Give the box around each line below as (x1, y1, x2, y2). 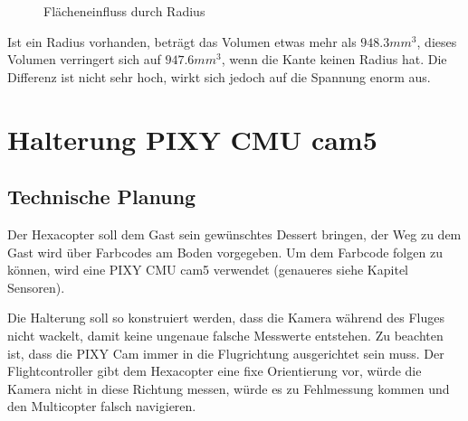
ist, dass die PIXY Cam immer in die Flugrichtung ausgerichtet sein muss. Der (7, 343, 444, 362)
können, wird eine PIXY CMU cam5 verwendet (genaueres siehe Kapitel (7, 260, 408, 279)
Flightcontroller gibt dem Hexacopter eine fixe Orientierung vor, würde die (7, 361, 422, 380)
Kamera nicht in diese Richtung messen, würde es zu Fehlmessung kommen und (7, 379, 450, 398)
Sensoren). (7, 277, 65, 296)
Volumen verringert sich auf (7, 50, 161, 69)
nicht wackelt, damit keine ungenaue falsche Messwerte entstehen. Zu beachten (7, 325, 444, 344)
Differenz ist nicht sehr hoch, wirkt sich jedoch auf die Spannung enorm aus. (7, 67, 431, 86)
